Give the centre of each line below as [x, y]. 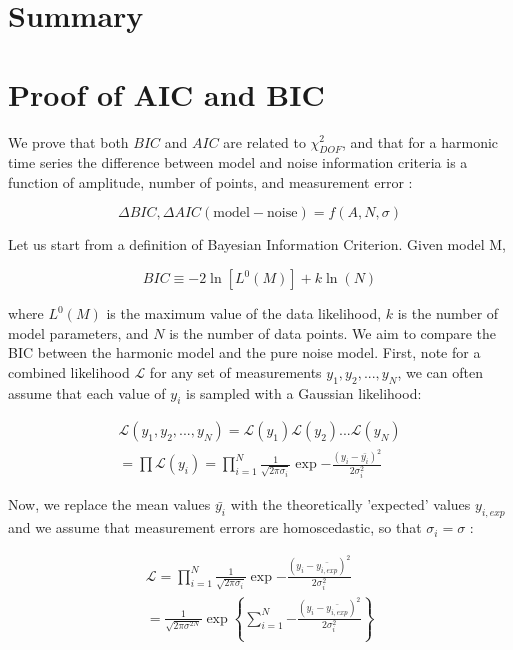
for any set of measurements [235, 371]
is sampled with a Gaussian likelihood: [304, 392]
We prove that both [68, 141]
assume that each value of [87, 392]
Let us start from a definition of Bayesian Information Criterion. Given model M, [257, 244]
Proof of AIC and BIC [166, 93]
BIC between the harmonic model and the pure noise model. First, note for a [244, 352]
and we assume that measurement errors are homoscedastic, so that [215, 527]
